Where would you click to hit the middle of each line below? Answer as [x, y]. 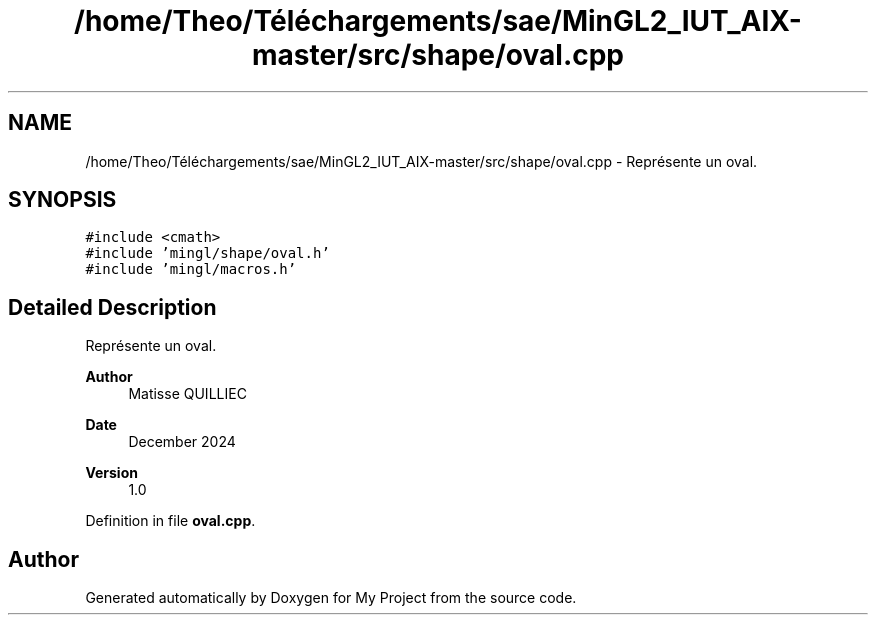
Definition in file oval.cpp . [170, 521]
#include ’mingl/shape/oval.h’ [207, 253]
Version [111, 473]
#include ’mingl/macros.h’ [191, 269]
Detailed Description [112, 307]
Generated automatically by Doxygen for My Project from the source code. [331, 598]
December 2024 [182, 442]
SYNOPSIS [62, 200]
